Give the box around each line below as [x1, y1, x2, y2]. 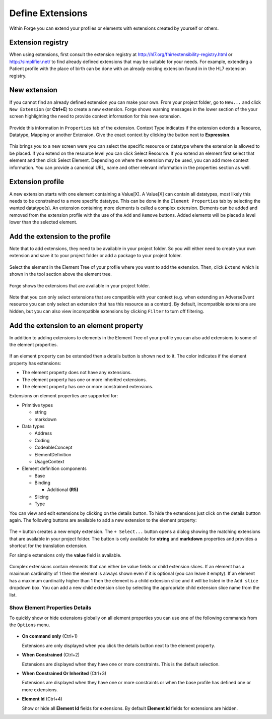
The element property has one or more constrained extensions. [22, 384, 154, 390]
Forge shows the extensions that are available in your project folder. [9, 282, 150, 288]
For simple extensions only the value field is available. [9, 552, 122, 558]
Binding [34, 480, 50, 486]
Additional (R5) [47, 487, 79, 493]
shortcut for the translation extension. [9, 543, 88, 549]
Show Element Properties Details [9, 604, 92, 611]
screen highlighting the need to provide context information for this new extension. [9, 113, 181, 119]
